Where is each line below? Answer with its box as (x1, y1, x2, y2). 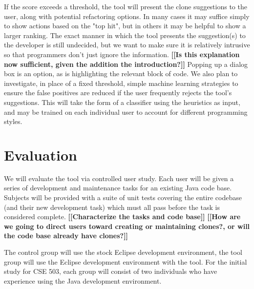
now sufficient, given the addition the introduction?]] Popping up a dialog (4, 59, 248, 69)
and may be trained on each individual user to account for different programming (4, 106, 248, 117)
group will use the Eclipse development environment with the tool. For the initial (4, 256, 247, 267)
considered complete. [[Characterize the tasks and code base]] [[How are (4, 211, 241, 222)
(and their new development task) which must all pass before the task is (4, 202, 220, 212)
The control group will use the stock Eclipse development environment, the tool (4, 247, 242, 257)
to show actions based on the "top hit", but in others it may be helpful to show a (4, 21, 246, 31)
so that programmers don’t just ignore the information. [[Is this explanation (4, 49, 240, 59)
